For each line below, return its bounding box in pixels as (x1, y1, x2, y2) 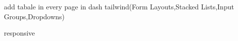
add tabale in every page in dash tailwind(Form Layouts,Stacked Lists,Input (4, 1, 234, 11)
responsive (4, 28, 35, 38)
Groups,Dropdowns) (4, 11, 65, 21)
